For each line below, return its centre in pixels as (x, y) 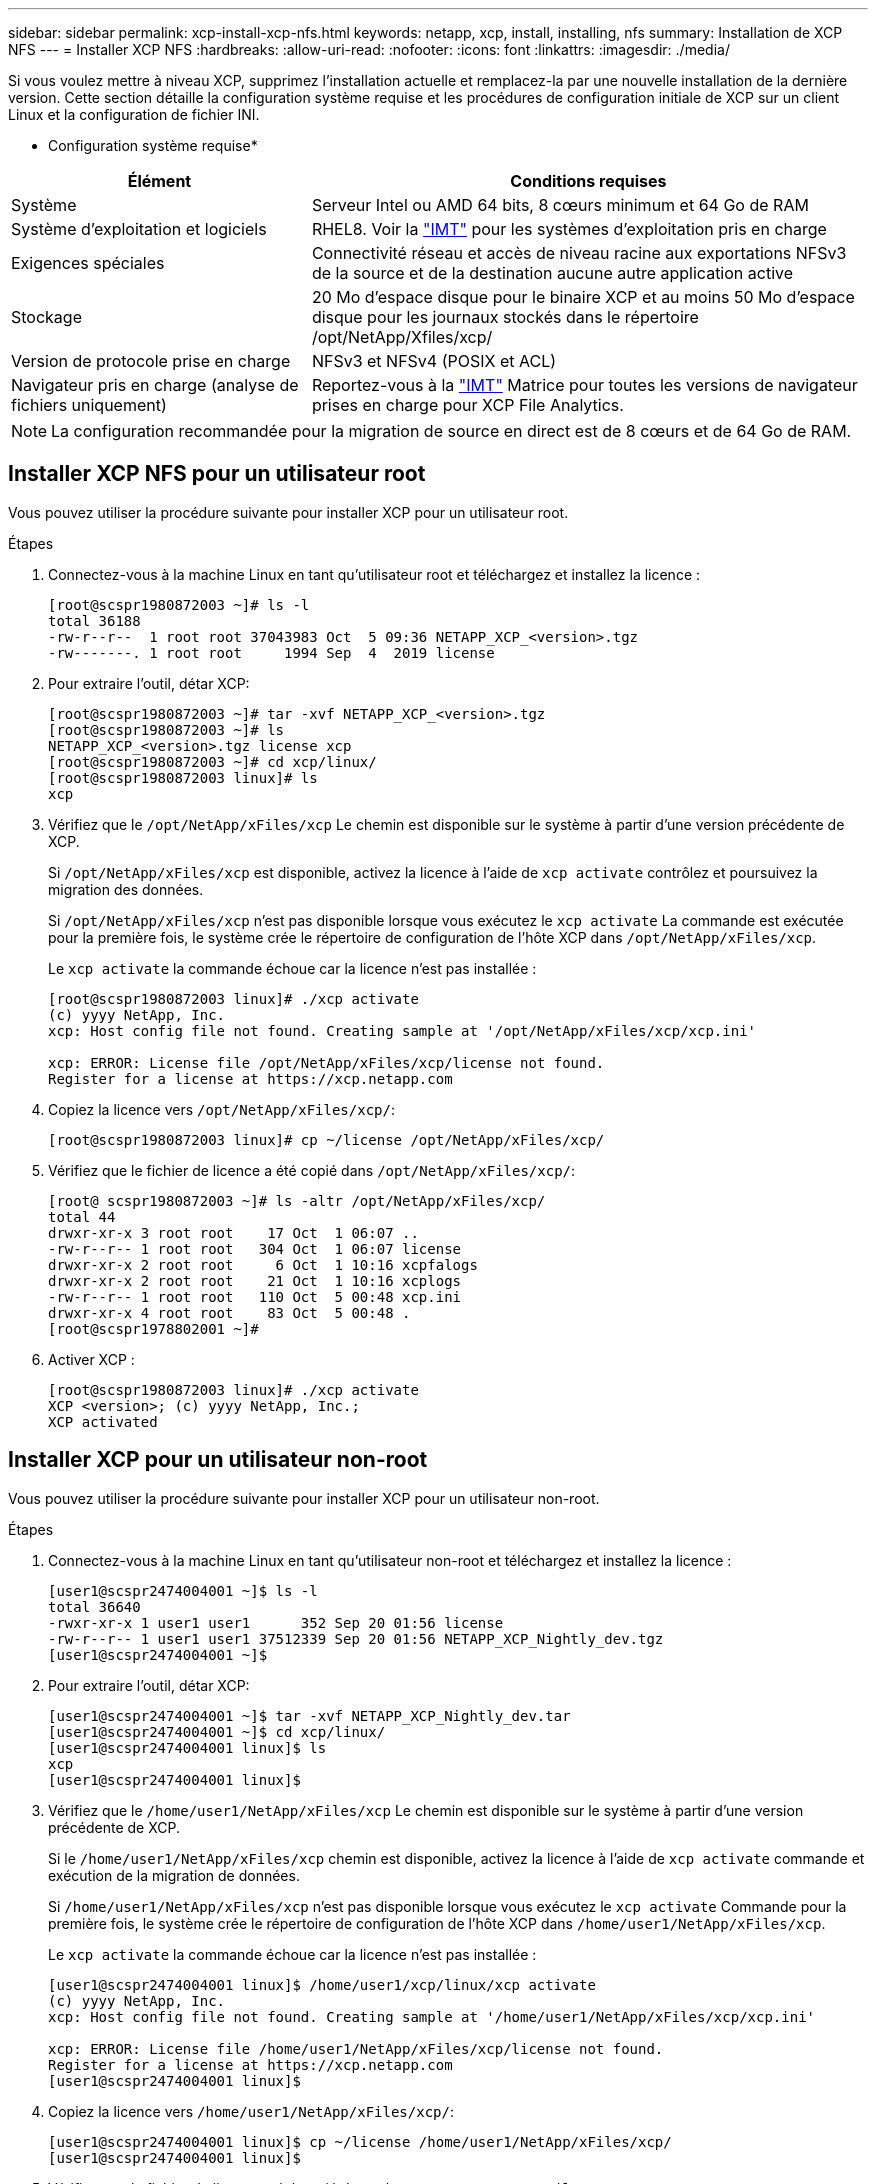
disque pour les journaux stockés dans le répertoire (505, 317)
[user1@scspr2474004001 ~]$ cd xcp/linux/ (217, 1731)
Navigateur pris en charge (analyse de (155, 385)
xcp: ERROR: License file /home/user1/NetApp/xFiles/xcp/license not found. (356, 2048)
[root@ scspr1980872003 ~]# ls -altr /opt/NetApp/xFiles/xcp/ (297, 1200)
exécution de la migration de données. (174, 1875)
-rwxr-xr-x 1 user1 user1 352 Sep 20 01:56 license (276, 1622)
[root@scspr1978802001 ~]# (153, 1328)
